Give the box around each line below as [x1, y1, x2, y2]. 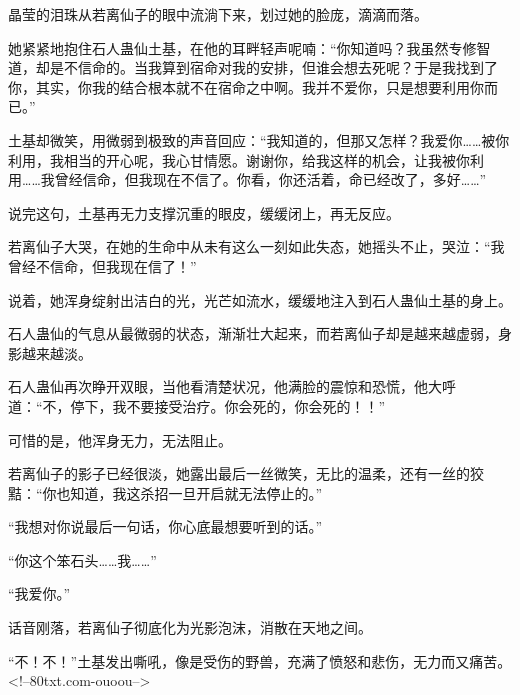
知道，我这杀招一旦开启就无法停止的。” [70, 482, 323, 503]
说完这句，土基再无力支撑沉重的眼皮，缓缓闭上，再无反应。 [8, 202, 400, 223]
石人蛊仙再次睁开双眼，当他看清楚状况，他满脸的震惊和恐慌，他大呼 [8, 376, 456, 397]
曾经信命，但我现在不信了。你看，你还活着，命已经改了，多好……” [54, 169, 487, 190]
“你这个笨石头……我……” [8, 549, 157, 570]
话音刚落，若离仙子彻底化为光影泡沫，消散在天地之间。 [8, 617, 372, 638]
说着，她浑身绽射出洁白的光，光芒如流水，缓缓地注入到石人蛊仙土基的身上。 [8, 289, 512, 310]
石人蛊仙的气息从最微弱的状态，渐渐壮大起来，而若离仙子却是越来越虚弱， [8, 323, 498, 344]
